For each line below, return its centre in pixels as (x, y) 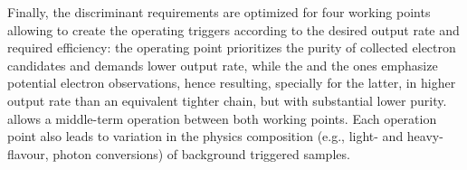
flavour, (28, 153)
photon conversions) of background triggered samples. (201, 153)
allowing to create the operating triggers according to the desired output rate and (233, 29)
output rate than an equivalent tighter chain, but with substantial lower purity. (227, 100)
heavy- (425, 136)
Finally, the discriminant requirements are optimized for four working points (219, 12)
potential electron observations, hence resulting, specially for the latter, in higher (232, 83)
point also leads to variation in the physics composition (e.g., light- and (205, 136)
